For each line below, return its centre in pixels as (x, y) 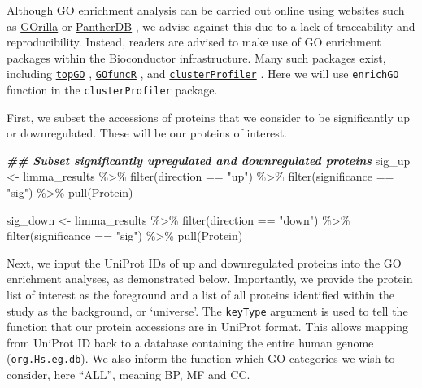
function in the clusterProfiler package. (112, 90)
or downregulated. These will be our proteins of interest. (147, 133)
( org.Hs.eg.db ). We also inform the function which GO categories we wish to (201, 358)
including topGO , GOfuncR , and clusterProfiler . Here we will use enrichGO (203, 74)
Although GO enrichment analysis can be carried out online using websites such (206, 10)
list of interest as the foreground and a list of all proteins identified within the (200, 295)
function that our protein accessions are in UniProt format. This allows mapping (207, 327)
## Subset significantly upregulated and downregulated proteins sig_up (209, 160)
